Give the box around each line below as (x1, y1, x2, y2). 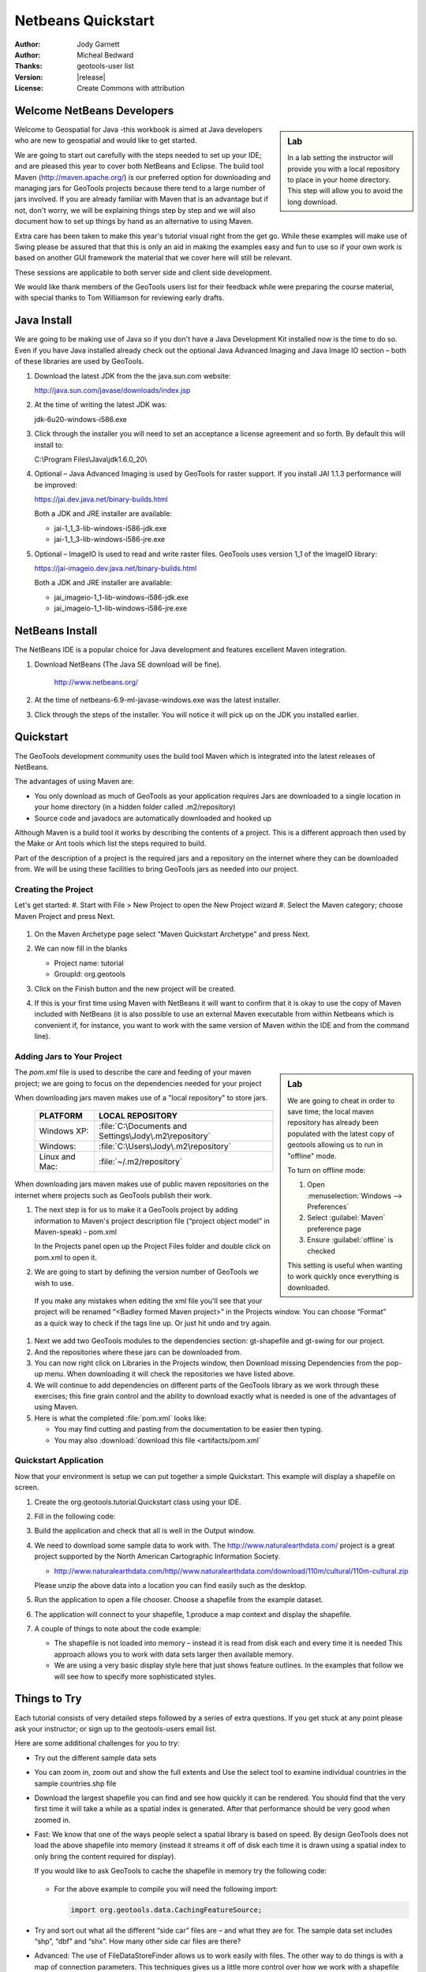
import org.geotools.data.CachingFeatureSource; (70, 1905, 263, 1914)
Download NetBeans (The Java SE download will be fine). (34, 659, 222, 669)
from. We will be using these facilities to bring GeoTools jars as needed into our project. (14, 865, 299, 874)
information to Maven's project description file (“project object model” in (34, 1216, 270, 1226)
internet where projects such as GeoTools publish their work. (14, 1190, 212, 1200)
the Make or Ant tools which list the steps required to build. (14, 838, 207, 848)
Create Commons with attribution (77, 84, 185, 93)
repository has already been (287, 1118, 379, 1127)
